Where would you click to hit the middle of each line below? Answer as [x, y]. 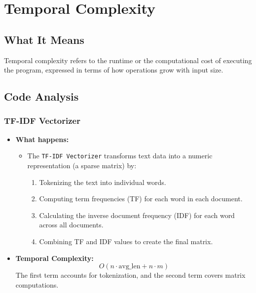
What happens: [42, 139]
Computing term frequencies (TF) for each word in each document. [141, 199]
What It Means [44, 39]
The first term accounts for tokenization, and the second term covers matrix [130, 275]
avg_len [129, 267]
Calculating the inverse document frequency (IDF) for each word [137, 215]
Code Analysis [41, 96]
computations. [37, 284]
